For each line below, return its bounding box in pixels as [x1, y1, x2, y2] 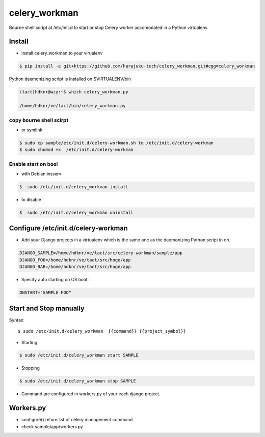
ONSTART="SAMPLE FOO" [19, 290, 72, 295]
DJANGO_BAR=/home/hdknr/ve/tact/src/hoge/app [19, 264, 131, 270]
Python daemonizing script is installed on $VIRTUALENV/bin [9, 76, 131, 82]
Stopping [21, 365, 40, 371]
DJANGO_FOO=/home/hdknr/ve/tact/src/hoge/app [19, 257, 131, 262]
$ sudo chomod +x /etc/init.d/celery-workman [19, 147, 133, 152]
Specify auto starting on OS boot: [21, 277, 89, 283]
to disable [21, 197, 42, 203]
